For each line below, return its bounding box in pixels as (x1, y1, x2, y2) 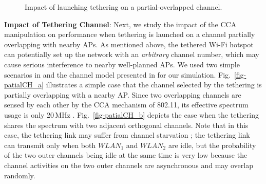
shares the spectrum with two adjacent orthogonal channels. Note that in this (4, 119, 249, 130)
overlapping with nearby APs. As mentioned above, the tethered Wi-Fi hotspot (4, 39, 254, 49)
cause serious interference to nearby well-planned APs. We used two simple (4, 59, 240, 69)
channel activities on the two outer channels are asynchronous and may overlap (4, 159, 253, 170)
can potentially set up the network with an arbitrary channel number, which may (4, 49, 259, 60)
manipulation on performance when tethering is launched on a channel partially (4, 29, 255, 40)
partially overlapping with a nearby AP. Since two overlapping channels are (4, 89, 241, 100)
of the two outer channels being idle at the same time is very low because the (4, 150, 248, 160)
